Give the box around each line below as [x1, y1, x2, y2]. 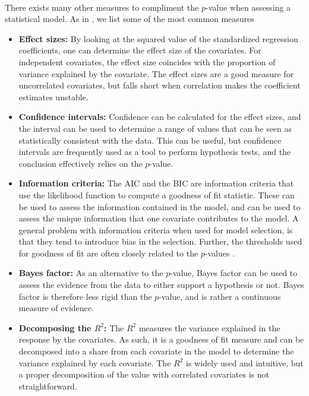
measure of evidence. [18, 302, 94, 314]
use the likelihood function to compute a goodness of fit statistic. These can [18, 188, 295, 201]
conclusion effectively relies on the [18, 157, 143, 169]
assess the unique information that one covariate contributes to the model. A [18, 212, 299, 224]
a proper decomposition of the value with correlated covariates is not [18, 368, 269, 381]
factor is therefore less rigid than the [18, 290, 152, 302]
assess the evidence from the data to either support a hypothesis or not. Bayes [18, 278, 304, 291]
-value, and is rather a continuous [159, 290, 281, 302]
